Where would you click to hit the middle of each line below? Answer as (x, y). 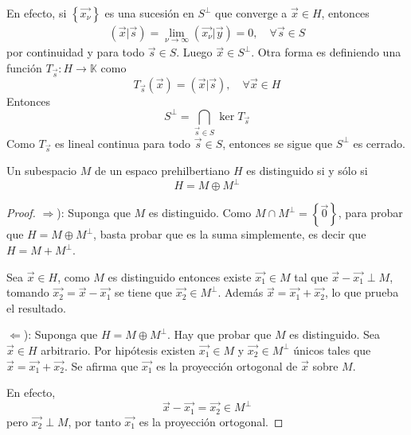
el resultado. (36, 307)
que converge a (251, 13)
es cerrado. (379, 143)
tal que (311, 276)
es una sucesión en (149, 13)
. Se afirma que (101, 365)
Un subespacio (42, 171)
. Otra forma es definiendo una (326, 52)
